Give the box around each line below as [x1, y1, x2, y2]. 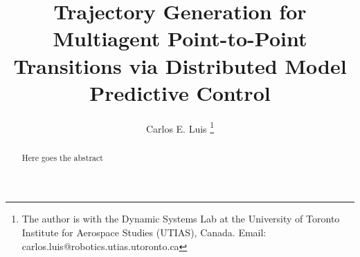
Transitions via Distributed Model [13, 51, 347, 79]
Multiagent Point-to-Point [53, 24, 307, 53]
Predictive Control [89, 78, 271, 106]
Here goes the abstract [21, 151, 103, 163]
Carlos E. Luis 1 [145, 119, 215, 135]
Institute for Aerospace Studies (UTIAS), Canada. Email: [21, 225, 267, 239]
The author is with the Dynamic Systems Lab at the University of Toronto [21, 211, 340, 226]
